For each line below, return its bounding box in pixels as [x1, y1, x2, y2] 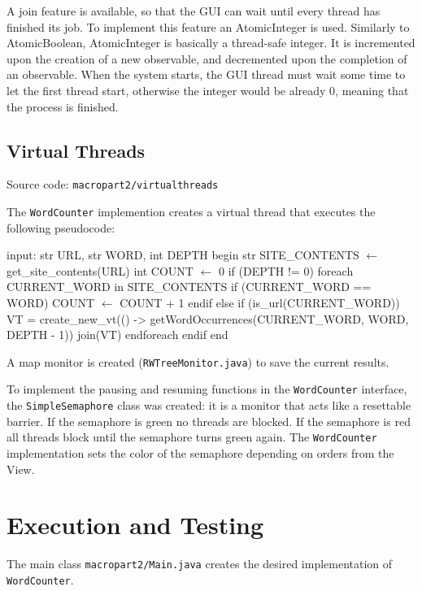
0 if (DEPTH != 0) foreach [219, 262, 354, 279]
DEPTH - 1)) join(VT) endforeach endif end [7, 326, 228, 343]
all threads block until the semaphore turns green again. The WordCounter [7, 428, 377, 445]
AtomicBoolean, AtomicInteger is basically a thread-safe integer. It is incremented [7, 34, 415, 51]
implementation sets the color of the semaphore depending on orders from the [7, 445, 394, 462]
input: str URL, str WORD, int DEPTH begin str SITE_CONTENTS [7, 246, 359, 263]
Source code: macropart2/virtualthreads [7, 176, 219, 193]
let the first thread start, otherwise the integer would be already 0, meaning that [7, 81, 409, 98]
